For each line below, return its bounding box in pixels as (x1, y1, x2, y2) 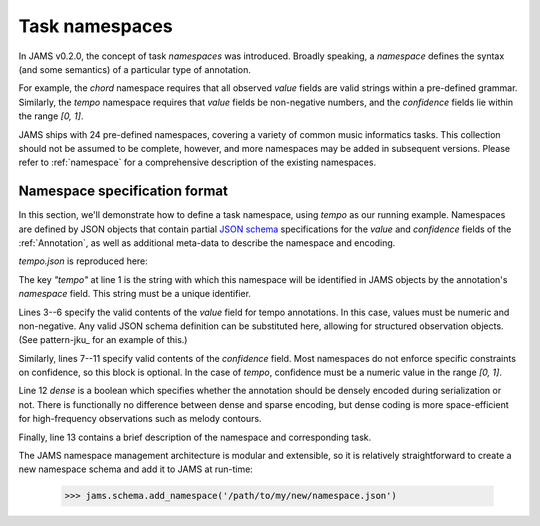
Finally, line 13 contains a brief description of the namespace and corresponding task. (18, 431, 372, 443)
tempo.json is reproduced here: (18, 255, 149, 267)
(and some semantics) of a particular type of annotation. (18, 63, 252, 75)
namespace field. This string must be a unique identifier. (18, 288, 252, 300)
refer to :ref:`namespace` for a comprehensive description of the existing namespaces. (18, 156, 377, 169)
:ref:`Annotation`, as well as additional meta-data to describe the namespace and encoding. (18, 236, 396, 249)
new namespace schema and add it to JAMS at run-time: (18, 463, 254, 475)
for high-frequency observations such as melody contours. (18, 413, 262, 425)
